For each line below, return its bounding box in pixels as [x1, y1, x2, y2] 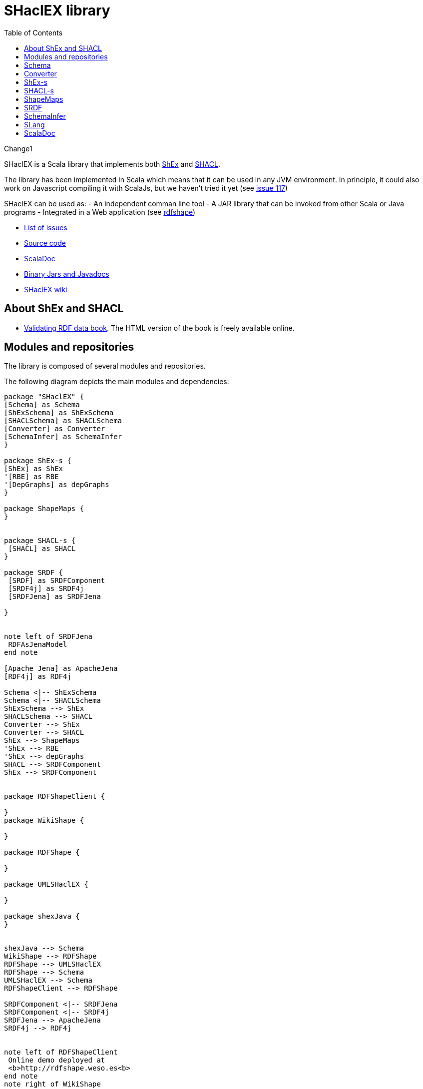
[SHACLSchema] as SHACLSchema [4, 417, 122, 425]
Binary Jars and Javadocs [24, 269, 109, 278]
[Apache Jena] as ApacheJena [4, 664, 118, 673]
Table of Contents [4, 28, 63, 37]
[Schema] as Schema [4, 401, 80, 409]
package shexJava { [4, 912, 80, 921]
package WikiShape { [4, 816, 84, 825]
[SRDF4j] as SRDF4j [8, 584, 84, 593]
